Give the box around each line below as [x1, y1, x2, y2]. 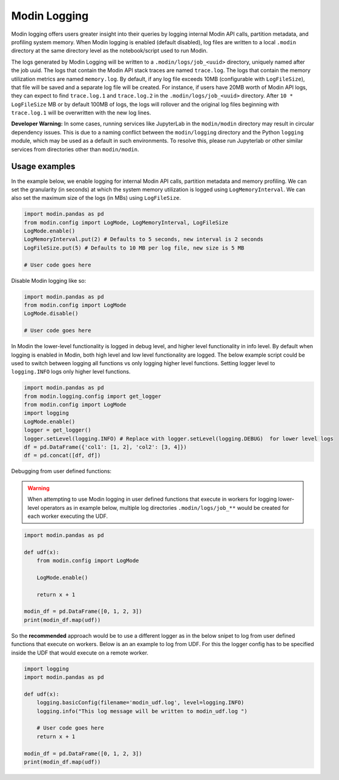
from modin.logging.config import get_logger [24, 392, 162, 400]
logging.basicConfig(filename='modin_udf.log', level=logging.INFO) [36, 699, 245, 706]
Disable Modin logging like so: [11, 277, 87, 284]
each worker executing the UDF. [27, 512, 108, 520]
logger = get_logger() [24, 427, 91, 434]
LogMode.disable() [24, 310, 79, 317]
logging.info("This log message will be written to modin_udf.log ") [36, 707, 248, 715]
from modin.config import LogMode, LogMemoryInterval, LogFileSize [24, 219, 229, 226]
